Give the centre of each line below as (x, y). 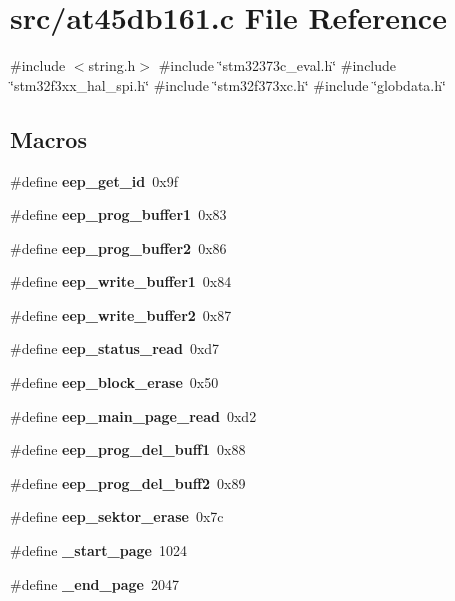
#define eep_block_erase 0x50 (114, 382)
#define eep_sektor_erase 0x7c (117, 516)
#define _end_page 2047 (94, 583)
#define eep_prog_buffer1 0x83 (118, 214)
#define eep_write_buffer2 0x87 (121, 314)
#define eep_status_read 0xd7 (115, 348)
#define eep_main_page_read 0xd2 (133, 415)
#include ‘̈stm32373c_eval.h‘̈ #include (277, 65)
